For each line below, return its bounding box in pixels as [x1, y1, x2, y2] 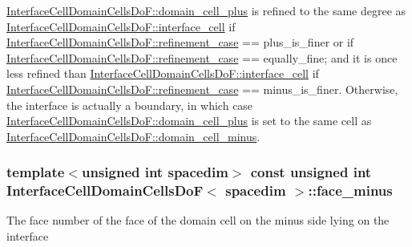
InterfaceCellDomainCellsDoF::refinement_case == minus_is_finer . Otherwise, [6, 80, 398, 97]
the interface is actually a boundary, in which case [6, 96, 253, 113]
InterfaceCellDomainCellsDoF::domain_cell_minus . [6, 128, 261, 144]
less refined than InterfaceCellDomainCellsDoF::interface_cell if [6, 65, 319, 82]
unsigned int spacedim [81, 162, 228, 182]
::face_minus [308, 180, 393, 200]
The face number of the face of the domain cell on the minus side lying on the [6, 212, 390, 229]
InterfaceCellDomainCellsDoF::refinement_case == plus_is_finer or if [6, 34, 354, 51]
